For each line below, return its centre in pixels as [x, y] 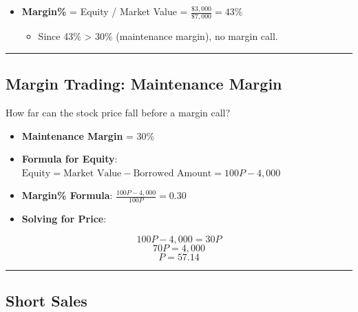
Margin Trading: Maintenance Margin [144, 84]
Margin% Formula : [67, 195]
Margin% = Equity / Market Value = [105, 11]
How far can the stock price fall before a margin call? [118, 113]
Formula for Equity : [70, 159]
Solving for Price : [64, 219]
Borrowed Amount [172, 173]
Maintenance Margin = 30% [88, 135]
